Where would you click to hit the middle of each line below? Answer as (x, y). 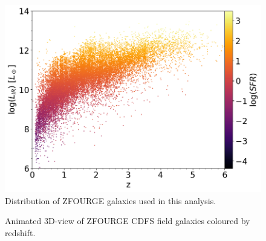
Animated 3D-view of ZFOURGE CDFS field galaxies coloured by (128, 221)
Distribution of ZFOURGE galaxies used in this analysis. (111, 200)
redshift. (20, 233)
